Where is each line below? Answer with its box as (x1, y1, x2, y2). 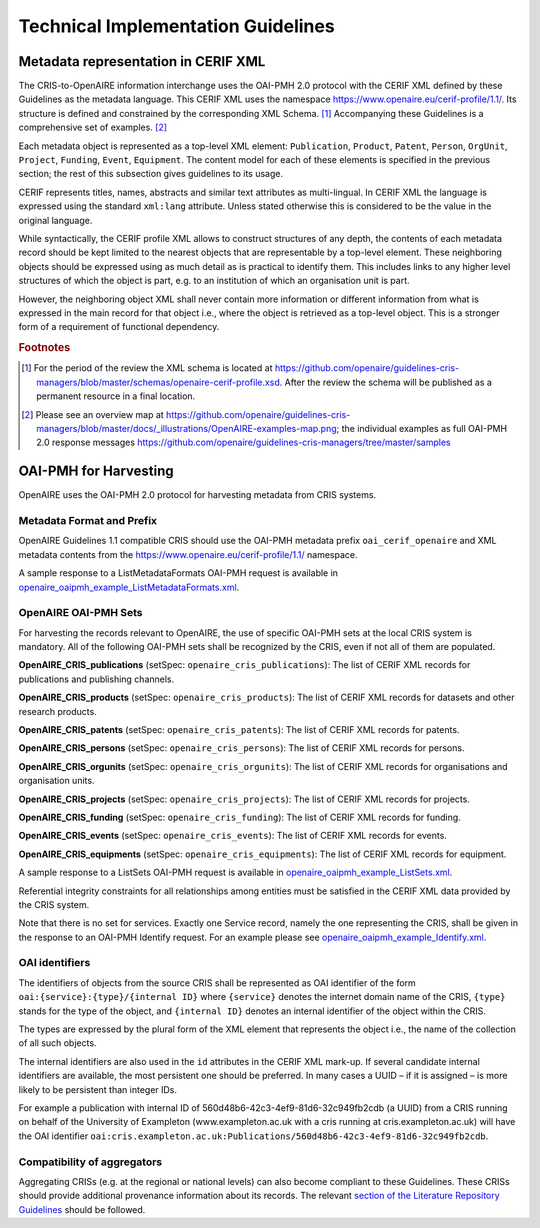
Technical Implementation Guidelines (18, 15, 335, 37)
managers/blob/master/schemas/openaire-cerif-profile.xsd (36, 376, 280, 388)
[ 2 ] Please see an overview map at (21, 408, 164, 420)
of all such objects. (18, 1037, 97, 1049)
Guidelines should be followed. (18, 1203, 146, 1215)
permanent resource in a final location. (36, 390, 196, 402)
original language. (18, 214, 93, 226)
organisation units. (18, 775, 95, 787)
